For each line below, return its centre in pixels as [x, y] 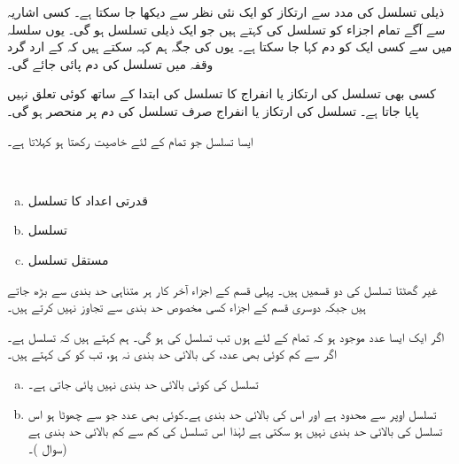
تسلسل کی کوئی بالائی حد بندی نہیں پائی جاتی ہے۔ [143, 383]
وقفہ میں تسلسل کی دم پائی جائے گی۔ [110, 63]
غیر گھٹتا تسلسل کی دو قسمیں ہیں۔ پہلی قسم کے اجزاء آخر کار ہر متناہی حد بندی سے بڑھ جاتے [222, 289]
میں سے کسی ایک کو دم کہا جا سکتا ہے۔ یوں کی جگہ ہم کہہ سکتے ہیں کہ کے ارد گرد [230, 46]
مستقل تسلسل [68, 259]
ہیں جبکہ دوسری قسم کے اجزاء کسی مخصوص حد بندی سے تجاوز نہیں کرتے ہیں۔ [187, 307]
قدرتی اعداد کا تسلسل [88, 200]
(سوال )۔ [47, 448]
